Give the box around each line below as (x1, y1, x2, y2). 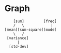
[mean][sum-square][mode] (4, 27, 57, 32)
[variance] (6, 36, 29, 40)
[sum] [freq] (13, 19, 57, 24)
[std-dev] (9, 44, 29, 49)
